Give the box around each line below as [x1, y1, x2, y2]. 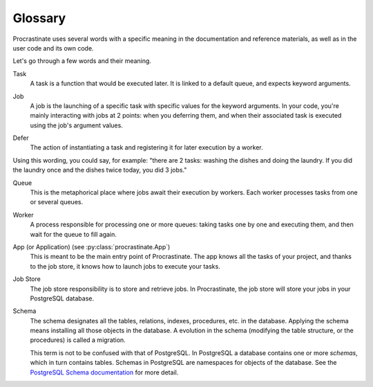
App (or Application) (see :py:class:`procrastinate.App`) [12, 242, 171, 251]
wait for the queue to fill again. [30, 230, 117, 238]
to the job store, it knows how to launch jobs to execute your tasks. [30, 262, 220, 270]
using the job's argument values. [30, 121, 124, 129]
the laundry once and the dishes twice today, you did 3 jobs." [12, 166, 187, 174]
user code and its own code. [12, 44, 94, 52]
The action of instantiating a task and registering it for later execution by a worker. [30, 143, 264, 152]
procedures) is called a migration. [30, 336, 126, 344]
